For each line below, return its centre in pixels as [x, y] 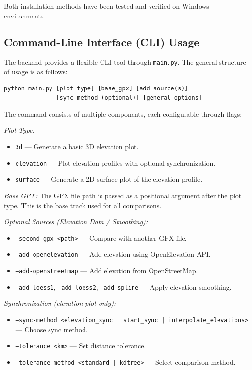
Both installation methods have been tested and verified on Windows [107, 6]
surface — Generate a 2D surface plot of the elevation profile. [109, 179]
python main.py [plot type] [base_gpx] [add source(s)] [96, 88]
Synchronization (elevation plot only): [60, 303]
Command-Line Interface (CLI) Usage [102, 42]
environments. [25, 15]
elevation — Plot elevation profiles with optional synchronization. [115, 163]
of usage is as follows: [36, 72]
